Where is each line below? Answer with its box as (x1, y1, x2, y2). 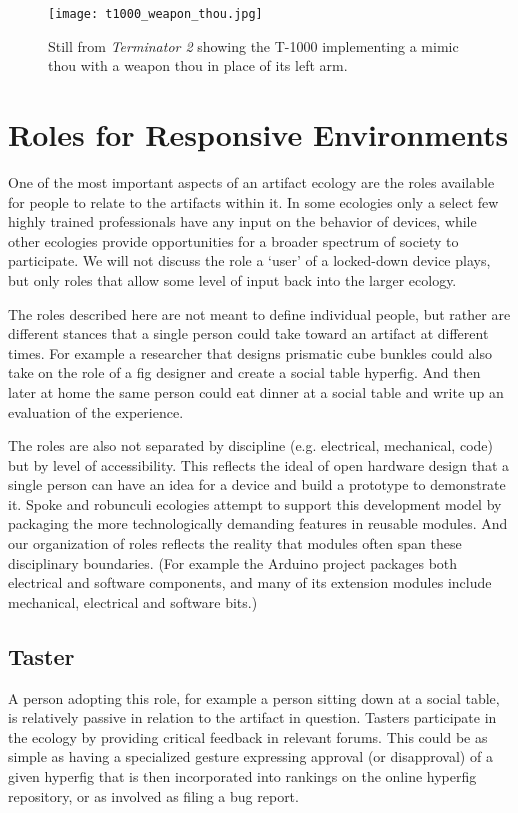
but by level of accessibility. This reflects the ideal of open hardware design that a (8, 454, 509, 475)
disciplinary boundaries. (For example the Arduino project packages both (8, 552, 458, 573)
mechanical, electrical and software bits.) (8, 591, 258, 612)
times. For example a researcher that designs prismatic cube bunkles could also (8, 342, 492, 363)
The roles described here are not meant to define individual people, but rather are (8, 303, 511, 324)
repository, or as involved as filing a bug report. (8, 785, 299, 806)
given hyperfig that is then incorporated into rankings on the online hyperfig (8, 766, 477, 787)
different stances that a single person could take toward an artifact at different (8, 323, 489, 344)
